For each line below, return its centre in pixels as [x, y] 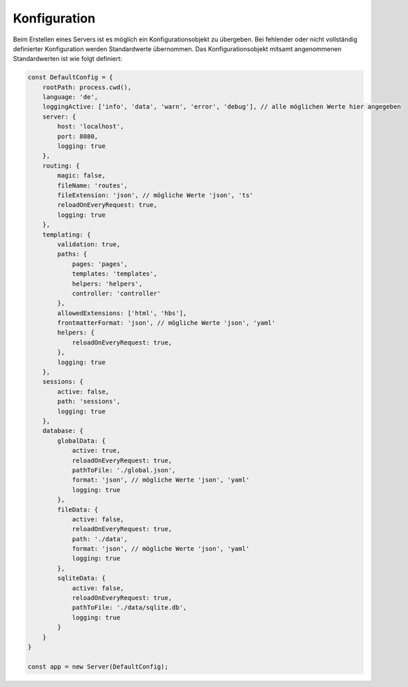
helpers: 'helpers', [107, 284]
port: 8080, [77, 136]
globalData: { [81, 441]
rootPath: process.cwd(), [87, 87]
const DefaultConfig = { [70, 78]
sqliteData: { [81, 578]
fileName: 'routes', [93, 185]
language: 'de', [70, 97]
